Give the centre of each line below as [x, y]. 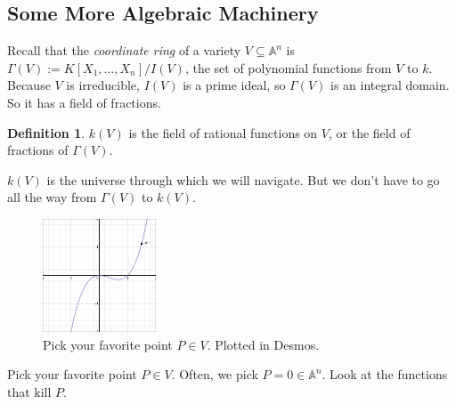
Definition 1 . [46, 132]
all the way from [52, 197]
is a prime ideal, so [234, 85]
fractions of [38, 150]
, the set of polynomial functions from [288, 67]
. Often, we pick [215, 374]
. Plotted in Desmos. [263, 344]
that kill [29, 391]
